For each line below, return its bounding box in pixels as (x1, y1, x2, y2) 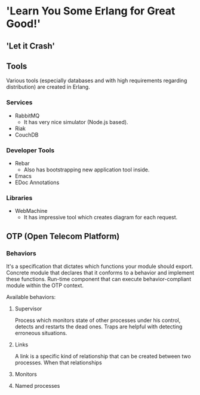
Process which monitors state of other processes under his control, (14, 316, 181, 324)
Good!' (6, 17, 41, 31)
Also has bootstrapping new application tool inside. (23, 166, 150, 173)
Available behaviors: (6, 293, 56, 300)
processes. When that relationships (14, 358, 103, 366)
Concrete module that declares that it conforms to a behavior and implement (6, 269, 195, 276)
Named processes (14, 382, 60, 389)
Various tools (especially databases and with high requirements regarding (6, 77, 187, 85)
